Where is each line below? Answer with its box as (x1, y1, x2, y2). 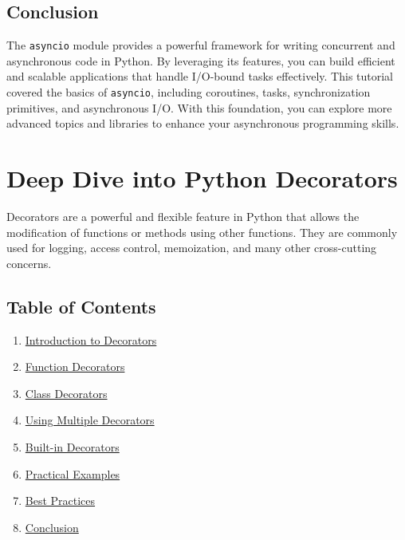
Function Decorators (25, 358, 125, 375)
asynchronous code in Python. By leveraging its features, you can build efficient (6, 52, 395, 69)
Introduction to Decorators (25, 331, 157, 348)
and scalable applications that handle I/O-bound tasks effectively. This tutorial (6, 68, 394, 85)
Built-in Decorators (25, 438, 120, 455)
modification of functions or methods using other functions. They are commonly (6, 223, 398, 240)
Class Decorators (25, 384, 108, 401)
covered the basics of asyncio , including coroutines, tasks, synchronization (6, 84, 371, 101)
